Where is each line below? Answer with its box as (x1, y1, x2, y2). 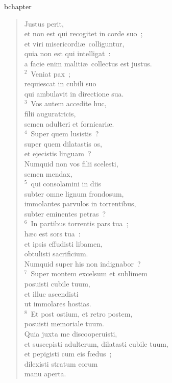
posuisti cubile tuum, (24, 278, 90, 289)
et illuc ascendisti (24, 288, 79, 299)
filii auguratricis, (24, 108, 76, 118)
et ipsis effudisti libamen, (24, 238, 103, 249)
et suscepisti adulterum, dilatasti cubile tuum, (24, 338, 168, 349)
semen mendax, (24, 168, 72, 179)
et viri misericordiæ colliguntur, (24, 38, 125, 49)
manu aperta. (24, 368, 66, 379)
